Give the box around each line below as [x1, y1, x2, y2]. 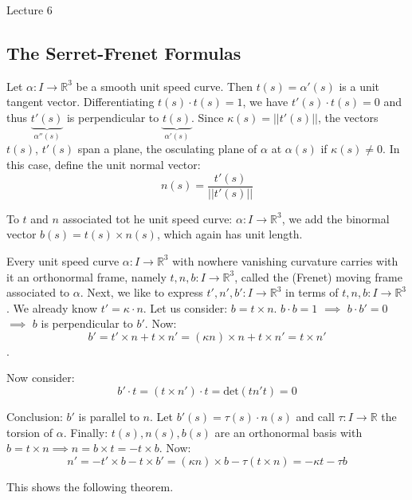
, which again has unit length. [156, 226, 303, 242]
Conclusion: [6, 408, 63, 425]
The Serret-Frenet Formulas [6, 40, 241, 65]
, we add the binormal [281, 210, 390, 226]
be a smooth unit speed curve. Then [76, 77, 253, 94]
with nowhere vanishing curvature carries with [172, 252, 398, 269]
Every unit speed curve [6, 252, 120, 269]
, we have [242, 93, 288, 110]
